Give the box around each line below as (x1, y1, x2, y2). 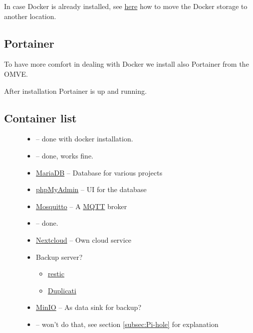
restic (48, 268, 65, 279)
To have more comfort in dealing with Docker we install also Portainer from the (4, 59, 249, 69)
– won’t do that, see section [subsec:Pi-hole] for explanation (36, 318, 218, 329)
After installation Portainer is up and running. (4, 85, 147, 96)
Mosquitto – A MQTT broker (36, 201, 127, 211)
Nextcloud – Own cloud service (36, 234, 132, 245)
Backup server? (36, 251, 83, 262)
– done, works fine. (36, 150, 94, 160)
